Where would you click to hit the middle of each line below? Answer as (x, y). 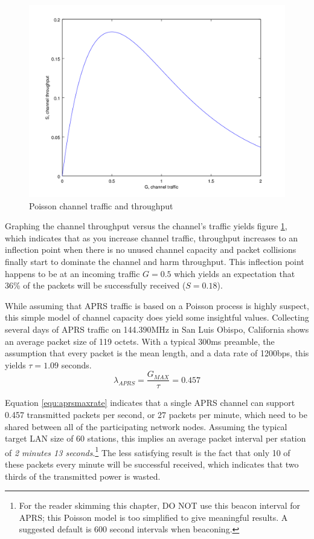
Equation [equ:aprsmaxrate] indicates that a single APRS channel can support (150, 403)
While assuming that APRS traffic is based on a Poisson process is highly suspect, (157, 305)
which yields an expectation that (235, 273)
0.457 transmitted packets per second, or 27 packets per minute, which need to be (156, 414)
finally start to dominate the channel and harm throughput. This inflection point (155, 261)
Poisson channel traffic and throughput (101, 205)
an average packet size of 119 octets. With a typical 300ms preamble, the (140, 341)
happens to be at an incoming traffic (72, 273)
